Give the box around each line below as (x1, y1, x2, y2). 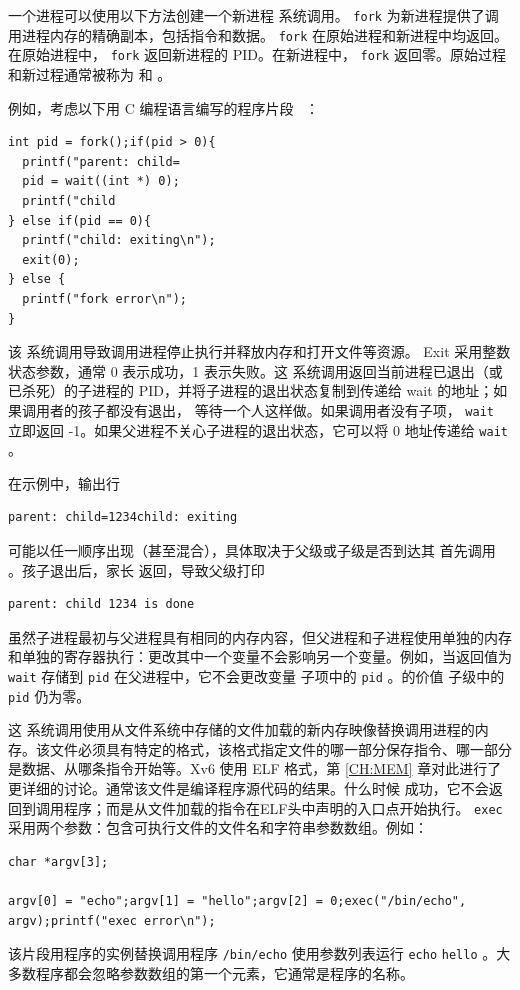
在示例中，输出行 (8, 472, 120, 493)
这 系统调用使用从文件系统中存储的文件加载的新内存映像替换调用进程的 (8, 719, 475, 740)
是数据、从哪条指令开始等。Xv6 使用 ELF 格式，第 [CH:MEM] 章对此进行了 (8, 758, 502, 779)
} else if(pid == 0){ (8, 213, 152, 228)
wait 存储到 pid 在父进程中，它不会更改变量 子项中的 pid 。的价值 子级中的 (8, 665, 505, 686)
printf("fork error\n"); (22, 291, 187, 306)
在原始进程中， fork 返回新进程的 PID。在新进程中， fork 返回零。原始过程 (8, 44, 506, 65)
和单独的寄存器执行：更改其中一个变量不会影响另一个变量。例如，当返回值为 (8, 646, 512, 667)
